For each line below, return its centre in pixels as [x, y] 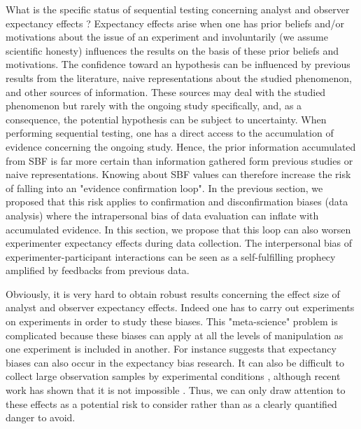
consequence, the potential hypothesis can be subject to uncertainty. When [166, 119]
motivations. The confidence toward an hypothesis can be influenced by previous [178, 64]
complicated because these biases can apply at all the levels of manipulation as [175, 335]
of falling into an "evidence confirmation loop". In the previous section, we [164, 188]
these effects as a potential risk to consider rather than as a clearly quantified [171, 403]
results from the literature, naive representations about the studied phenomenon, [179, 77]
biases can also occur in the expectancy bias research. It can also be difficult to [175, 362]
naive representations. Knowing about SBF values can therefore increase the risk [178, 174]
